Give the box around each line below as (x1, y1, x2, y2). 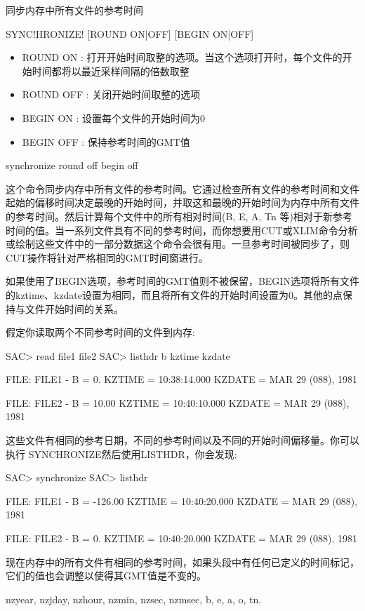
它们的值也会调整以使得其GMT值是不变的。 (6, 568, 206, 583)
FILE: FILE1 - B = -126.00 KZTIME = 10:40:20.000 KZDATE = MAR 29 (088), (6, 493, 358, 508)
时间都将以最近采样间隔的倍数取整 (32, 63, 190, 78)
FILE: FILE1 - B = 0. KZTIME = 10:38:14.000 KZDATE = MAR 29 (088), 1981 (6, 372, 358, 387)
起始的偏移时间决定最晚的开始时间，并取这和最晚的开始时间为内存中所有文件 (6, 195, 359, 210)
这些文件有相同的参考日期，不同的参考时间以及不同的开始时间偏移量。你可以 (6, 433, 359, 448)
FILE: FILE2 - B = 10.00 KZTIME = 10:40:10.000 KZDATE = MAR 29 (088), (6, 395, 350, 410)
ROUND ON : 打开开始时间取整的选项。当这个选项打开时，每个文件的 (22, 50, 343, 65)
